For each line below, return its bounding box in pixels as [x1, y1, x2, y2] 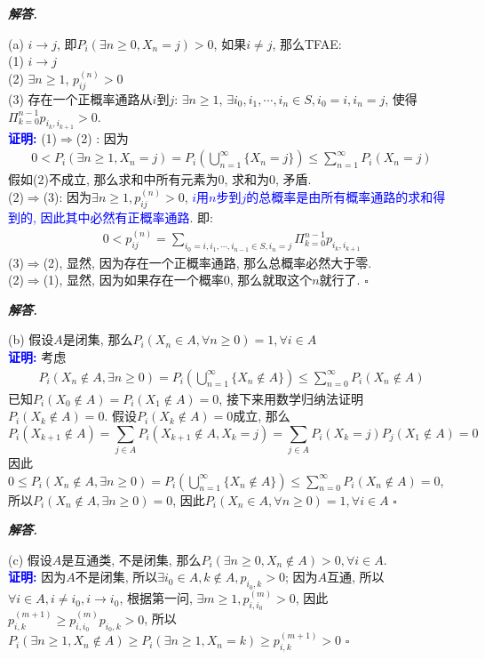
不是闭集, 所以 [75, 567, 158, 586]
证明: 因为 [8, 567, 67, 586]
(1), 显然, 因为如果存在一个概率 [43, 270, 224, 289]
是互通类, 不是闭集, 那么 [61, 550, 202, 568]
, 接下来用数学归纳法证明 [219, 389, 363, 407]
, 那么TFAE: [272, 34, 342, 52]
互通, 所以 [326, 567, 385, 586]
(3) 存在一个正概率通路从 [8, 90, 153, 108]
